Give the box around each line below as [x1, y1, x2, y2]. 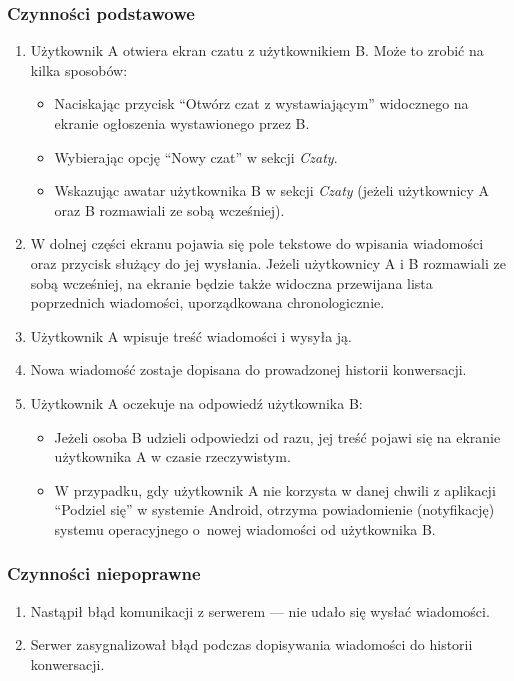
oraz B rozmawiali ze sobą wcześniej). [54, 199, 285, 220]
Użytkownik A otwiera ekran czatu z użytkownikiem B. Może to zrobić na [30, 40, 484, 61]
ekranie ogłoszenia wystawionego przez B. [54, 113, 310, 133]
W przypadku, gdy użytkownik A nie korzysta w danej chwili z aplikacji [54, 479, 496, 500]
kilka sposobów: [30, 59, 128, 80]
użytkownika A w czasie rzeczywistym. [54, 446, 291, 467]
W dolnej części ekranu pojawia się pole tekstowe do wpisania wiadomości [30, 233, 484, 254]
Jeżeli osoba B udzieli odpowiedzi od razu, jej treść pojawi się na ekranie [54, 426, 501, 447]
